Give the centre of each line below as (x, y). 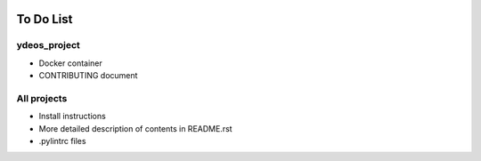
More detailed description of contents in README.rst (135, 128)
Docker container (70, 63)
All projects (42, 98)
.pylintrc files (62, 141)
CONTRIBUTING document (88, 76)
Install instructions (72, 117)
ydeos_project (48, 45)
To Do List (45, 19)
